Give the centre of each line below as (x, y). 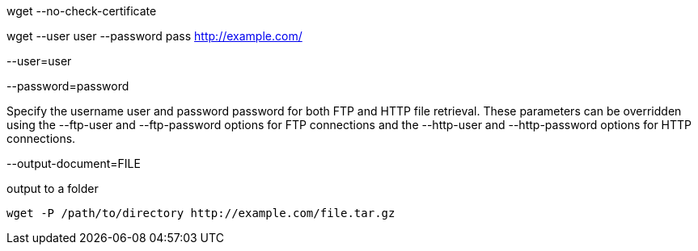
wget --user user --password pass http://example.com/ (154, 36)
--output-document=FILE (74, 163)
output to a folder (53, 188)
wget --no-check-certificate (82, 11)
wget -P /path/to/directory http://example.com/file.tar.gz (201, 213)
